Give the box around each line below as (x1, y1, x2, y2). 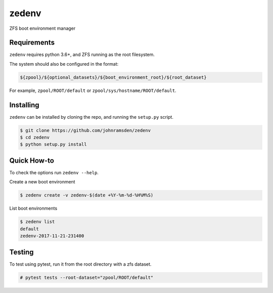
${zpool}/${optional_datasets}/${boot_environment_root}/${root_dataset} (20, 74, 207, 80)
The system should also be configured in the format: (9, 61, 119, 67)
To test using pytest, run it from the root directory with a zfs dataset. (9, 261, 152, 267)
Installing (9, 101, 40, 109)
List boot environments (9, 205, 58, 212)
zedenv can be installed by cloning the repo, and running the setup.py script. (9, 114, 174, 120)
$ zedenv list (20, 219, 55, 225)
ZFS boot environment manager (9, 25, 76, 31)
